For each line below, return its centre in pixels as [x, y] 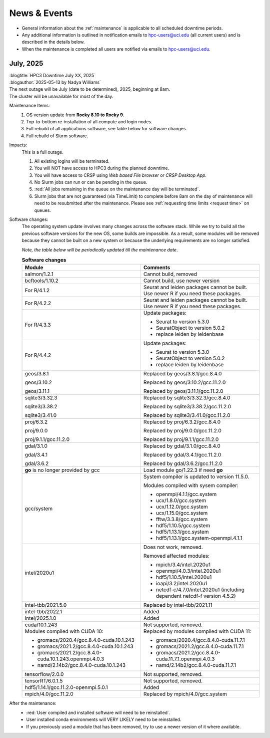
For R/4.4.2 [38, 355]
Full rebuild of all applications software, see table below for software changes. [107, 129]
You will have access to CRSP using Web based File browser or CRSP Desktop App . [120, 175]
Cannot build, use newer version [181, 281]
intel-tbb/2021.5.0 [46, 605]
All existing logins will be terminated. [72, 161]
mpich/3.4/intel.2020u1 [183, 565]
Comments [157, 268]
